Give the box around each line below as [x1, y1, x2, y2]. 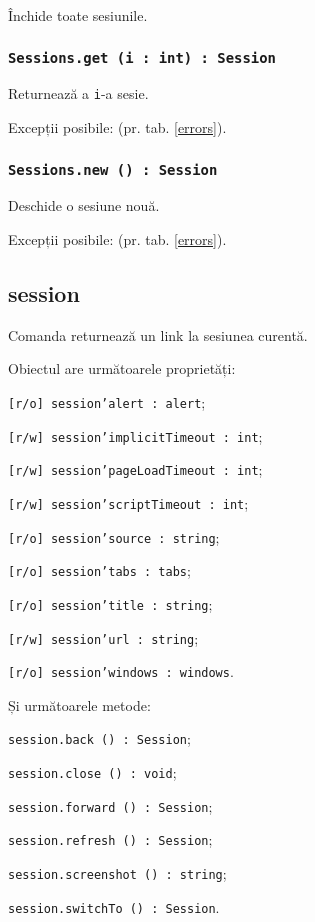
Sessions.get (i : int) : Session [8, 49, 276, 66]
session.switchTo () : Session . [8, 896, 220, 917]
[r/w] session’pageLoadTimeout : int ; [8, 459, 263, 480]
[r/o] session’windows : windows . [8, 661, 234, 682]
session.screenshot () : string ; [8, 863, 227, 884]
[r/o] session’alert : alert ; [8, 391, 206, 412]
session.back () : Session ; [8, 728, 191, 749]
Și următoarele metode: [8, 694, 151, 715]
